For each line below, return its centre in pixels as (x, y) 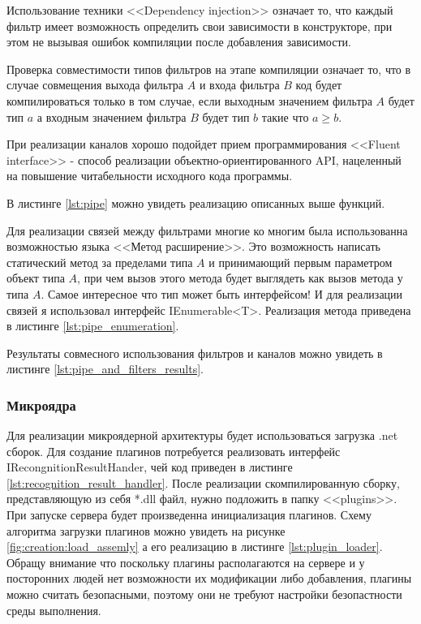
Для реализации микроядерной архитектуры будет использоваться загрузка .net (202, 435)
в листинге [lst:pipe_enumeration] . (93, 326)
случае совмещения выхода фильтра (95, 85)
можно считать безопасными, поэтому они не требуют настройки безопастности (204, 594)
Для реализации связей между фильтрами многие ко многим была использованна (207, 230)
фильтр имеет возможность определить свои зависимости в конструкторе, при (200, 26)
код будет (319, 85)
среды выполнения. (54, 610)
